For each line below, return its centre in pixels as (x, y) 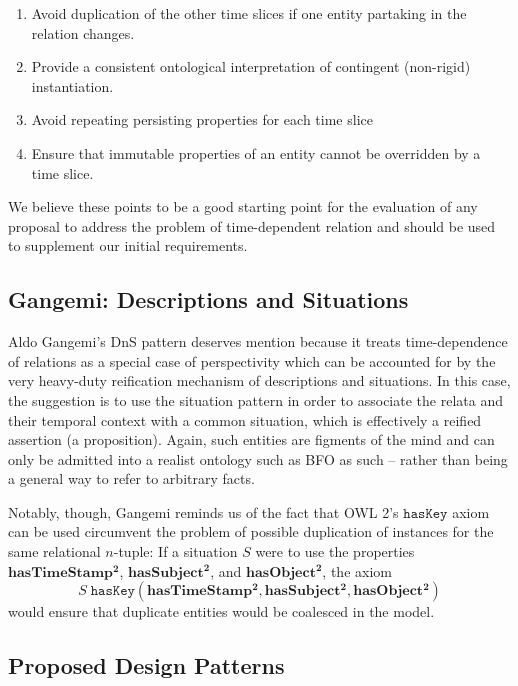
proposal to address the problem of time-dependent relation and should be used (252, 225)
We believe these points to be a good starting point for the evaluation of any (243, 206)
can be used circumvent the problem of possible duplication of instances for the (251, 531)
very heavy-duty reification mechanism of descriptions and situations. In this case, (259, 380)
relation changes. (83, 32)
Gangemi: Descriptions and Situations (208, 299)
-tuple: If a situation (175, 551)
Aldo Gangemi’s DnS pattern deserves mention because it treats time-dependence (258, 341)
